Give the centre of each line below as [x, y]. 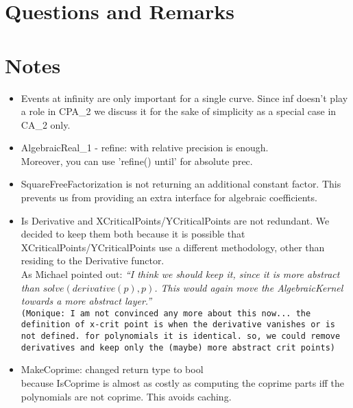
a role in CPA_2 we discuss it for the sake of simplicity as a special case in [179, 111]
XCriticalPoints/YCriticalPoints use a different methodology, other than [173, 247]
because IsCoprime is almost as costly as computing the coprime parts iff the [183, 383]
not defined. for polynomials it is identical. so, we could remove [181, 336]
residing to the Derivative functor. [93, 260]
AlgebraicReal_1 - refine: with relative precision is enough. [145, 148]
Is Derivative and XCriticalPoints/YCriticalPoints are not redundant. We [175, 220]
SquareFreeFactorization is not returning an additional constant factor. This [181, 184]
